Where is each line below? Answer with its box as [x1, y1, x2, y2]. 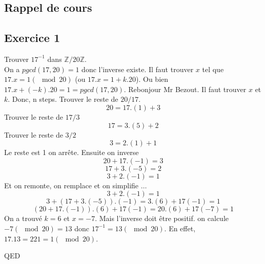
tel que [202, 63, 224, 74]
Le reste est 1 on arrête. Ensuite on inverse [4, 147, 139, 158]
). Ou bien [136, 74, 169, 84]
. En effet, [164, 223, 196, 233]
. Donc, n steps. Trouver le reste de [8, 94, 118, 104]
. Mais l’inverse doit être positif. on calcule [95, 213, 229, 224]
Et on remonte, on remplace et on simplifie [4, 180, 139, 190]
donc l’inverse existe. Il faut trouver [81, 63, 194, 74]
